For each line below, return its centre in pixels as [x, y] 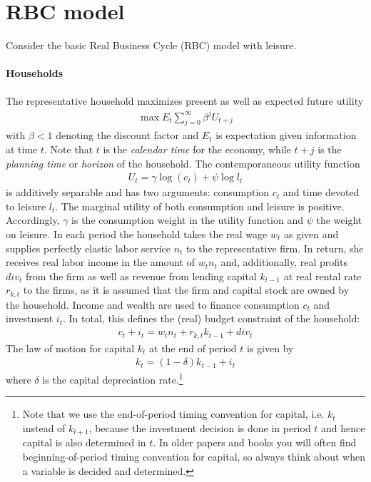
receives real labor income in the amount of [101, 262]
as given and [311, 234]
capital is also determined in [84, 442]
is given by [270, 348]
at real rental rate [322, 276]
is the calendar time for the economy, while [197, 149]
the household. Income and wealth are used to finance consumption [153, 304]
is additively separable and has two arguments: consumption [138, 192]
